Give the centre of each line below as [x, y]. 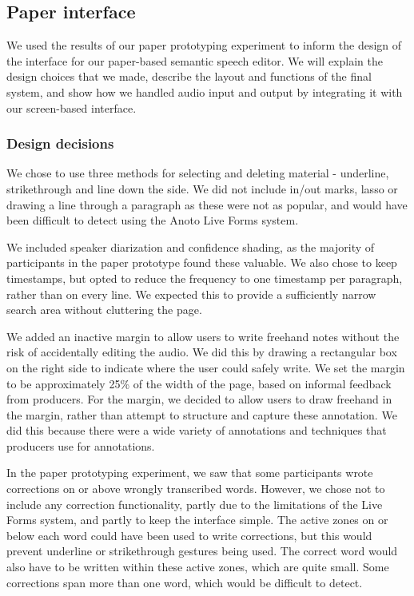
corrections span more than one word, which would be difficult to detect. [185, 582]
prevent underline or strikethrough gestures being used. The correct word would [202, 551]
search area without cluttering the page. [104, 310]
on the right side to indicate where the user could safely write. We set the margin [206, 367]
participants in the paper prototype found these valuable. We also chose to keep [202, 262]
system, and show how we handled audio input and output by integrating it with [205, 91]
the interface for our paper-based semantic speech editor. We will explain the [195, 60]
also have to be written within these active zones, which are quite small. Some [198, 567]
